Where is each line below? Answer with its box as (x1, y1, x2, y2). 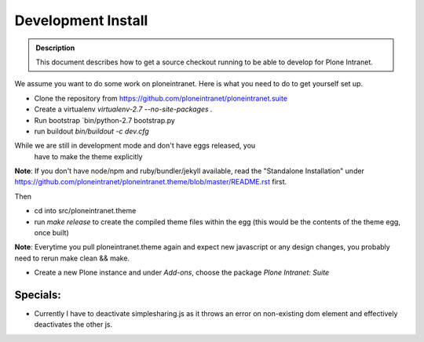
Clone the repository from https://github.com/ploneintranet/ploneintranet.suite (34, 93, 288, 103)
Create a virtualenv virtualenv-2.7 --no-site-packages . (34, 104, 213, 114)
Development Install (14, 12, 148, 29)
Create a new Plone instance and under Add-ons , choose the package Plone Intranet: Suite (34, 267, 330, 278)
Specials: (14, 289, 62, 301)
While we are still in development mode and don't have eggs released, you (14, 141, 256, 151)
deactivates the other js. (34, 320, 113, 329)
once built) (34, 228, 70, 238)
